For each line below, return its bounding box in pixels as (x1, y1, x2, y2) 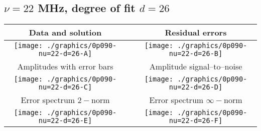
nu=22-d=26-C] (38, 83, 92, 91)
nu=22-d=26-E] (38, 116, 92, 125)
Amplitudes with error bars (17, 60, 113, 72)
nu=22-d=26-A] (38, 49, 92, 58)
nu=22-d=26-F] (169, 116, 223, 125)
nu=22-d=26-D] (169, 83, 223, 91)
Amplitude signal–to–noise (149, 60, 242, 72)
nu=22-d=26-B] (169, 49, 223, 58)
